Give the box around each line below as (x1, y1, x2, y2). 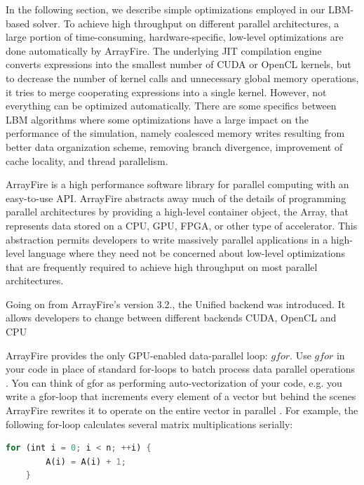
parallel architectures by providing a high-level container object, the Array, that (6, 204, 349, 219)
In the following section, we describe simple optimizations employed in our (6, 2, 325, 16)
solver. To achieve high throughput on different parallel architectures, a (32, 15, 339, 30)
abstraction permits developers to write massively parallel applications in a (6, 232, 328, 246)
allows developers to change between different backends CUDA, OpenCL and (6, 310, 337, 325)
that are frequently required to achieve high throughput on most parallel (6, 259, 318, 274)
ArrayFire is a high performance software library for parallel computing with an (6, 177, 349, 192)
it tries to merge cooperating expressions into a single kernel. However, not (6, 84, 327, 99)
